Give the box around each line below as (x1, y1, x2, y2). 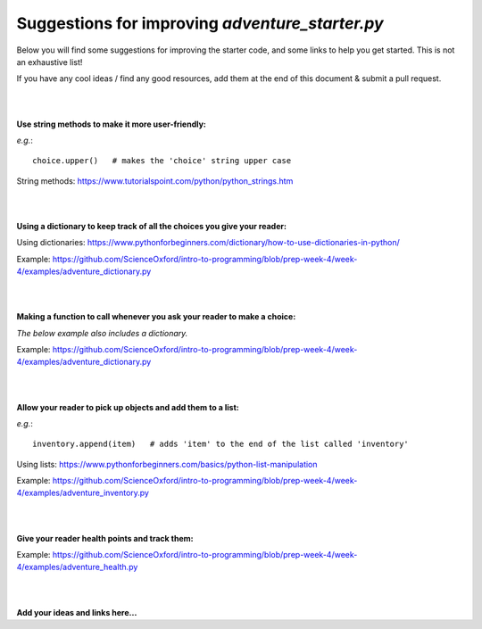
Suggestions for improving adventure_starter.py (16, 13, 384, 33)
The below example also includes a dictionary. (16, 327, 188, 338)
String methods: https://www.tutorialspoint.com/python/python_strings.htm (16, 175, 294, 186)
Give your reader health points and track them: (16, 533, 194, 543)
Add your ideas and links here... (16, 607, 137, 617)
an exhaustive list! (16, 56, 83, 67)
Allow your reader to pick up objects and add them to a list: (16, 401, 240, 412)
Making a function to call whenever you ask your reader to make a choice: (16, 311, 296, 322)
